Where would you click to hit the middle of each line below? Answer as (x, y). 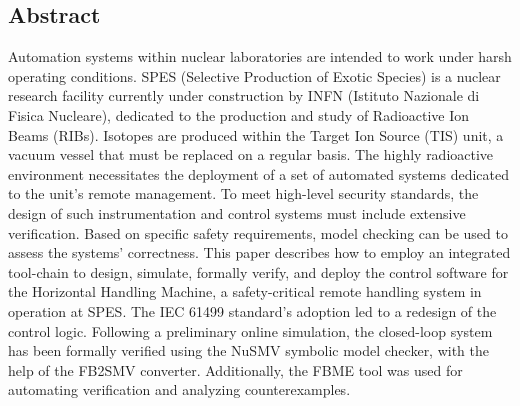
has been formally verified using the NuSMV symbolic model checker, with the (249, 350)
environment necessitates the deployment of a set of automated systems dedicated (259, 173)
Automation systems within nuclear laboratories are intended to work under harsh (260, 56)
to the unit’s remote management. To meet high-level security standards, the (243, 193)
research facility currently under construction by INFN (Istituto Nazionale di (244, 95)
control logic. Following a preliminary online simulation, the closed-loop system (250, 330)
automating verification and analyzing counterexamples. (179, 389)
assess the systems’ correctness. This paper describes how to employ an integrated (259, 252)
